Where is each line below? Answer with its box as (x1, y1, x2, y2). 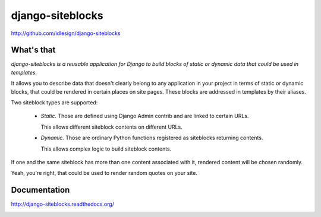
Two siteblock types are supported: (11, 99, 98, 106)
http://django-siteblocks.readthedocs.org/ (11, 200, 114, 208)
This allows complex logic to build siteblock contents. (40, 145, 172, 152)
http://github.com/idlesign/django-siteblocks (11, 30, 121, 37)
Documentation (11, 185, 70, 195)
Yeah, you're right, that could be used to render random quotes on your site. (11, 170, 197, 177)
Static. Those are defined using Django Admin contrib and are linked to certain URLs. (40, 113, 249, 120)
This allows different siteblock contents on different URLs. (40, 123, 182, 130)
